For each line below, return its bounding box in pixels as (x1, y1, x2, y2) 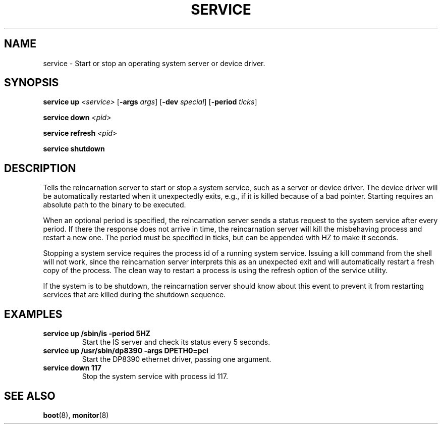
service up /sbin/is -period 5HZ (43, 329, 150, 338)
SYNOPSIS (4, 76, 59, 89)
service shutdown (43, 144, 105, 153)
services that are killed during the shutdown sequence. (43, 290, 226, 299)
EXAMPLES (4, 307, 63, 320)
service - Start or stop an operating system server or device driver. (43, 59, 265, 68)
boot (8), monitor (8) (43, 410, 109, 419)
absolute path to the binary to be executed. (43, 200, 186, 209)
